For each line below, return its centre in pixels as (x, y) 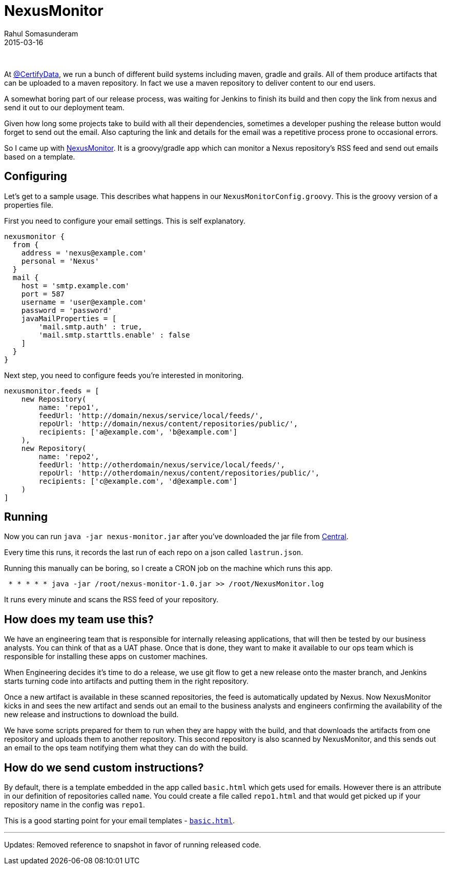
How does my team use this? (79, 619)
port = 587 (43, 294)
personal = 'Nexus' (60, 261)
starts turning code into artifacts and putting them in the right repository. (126, 681)
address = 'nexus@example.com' (84, 253)
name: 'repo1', (69, 407)
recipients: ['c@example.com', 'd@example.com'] (138, 481)
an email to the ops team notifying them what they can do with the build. (126, 748)
